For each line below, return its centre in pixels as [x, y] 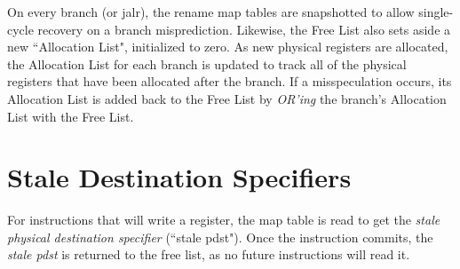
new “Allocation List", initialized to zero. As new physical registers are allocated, [228, 47]
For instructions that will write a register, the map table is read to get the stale [224, 220]
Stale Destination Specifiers [179, 177]
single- [436, 12]
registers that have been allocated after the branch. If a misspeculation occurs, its [230, 81]
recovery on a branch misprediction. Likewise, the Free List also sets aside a [244, 29]
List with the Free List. [71, 116]
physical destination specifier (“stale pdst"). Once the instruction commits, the [220, 237]
